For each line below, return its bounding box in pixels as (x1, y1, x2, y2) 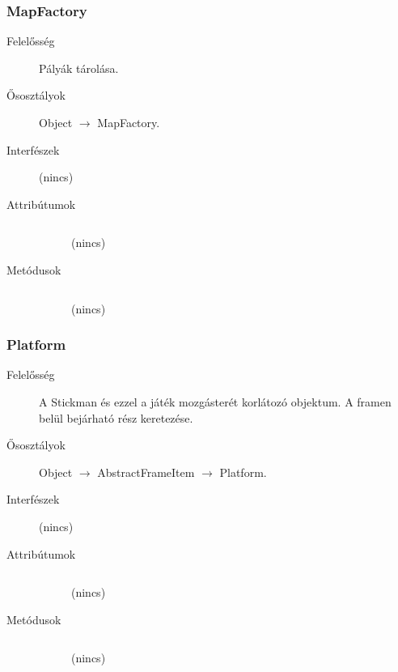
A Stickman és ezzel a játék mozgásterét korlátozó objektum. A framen (39, 393, 392, 410)
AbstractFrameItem (97, 463, 195, 480)
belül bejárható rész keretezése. (39, 409, 193, 426)
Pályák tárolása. (39, 59, 119, 76)
